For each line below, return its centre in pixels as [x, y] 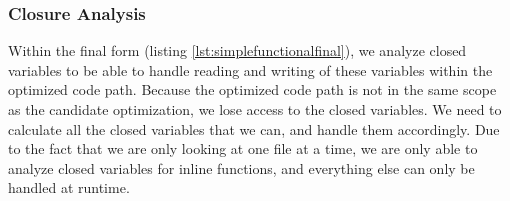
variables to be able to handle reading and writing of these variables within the [250, 69]
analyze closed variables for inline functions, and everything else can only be [241, 167]
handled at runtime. [69, 187]
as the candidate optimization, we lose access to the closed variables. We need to [255, 109]
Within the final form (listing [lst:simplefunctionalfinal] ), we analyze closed [237, 50]
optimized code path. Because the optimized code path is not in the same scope [252, 89]
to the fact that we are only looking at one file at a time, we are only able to [243, 148]
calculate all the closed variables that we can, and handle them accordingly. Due [254, 128]
